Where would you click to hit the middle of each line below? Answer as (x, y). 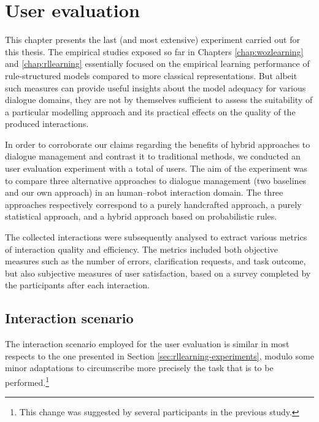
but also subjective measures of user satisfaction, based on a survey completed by (158, 273)
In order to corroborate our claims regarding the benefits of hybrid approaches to (158, 144)
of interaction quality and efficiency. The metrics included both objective (142, 249)
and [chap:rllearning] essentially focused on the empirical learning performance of (157, 63)
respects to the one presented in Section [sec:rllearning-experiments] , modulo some (159, 355)
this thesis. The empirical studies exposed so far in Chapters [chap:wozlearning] (154, 51)
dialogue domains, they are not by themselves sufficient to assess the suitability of (159, 100)
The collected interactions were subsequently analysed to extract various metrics (156, 237)
